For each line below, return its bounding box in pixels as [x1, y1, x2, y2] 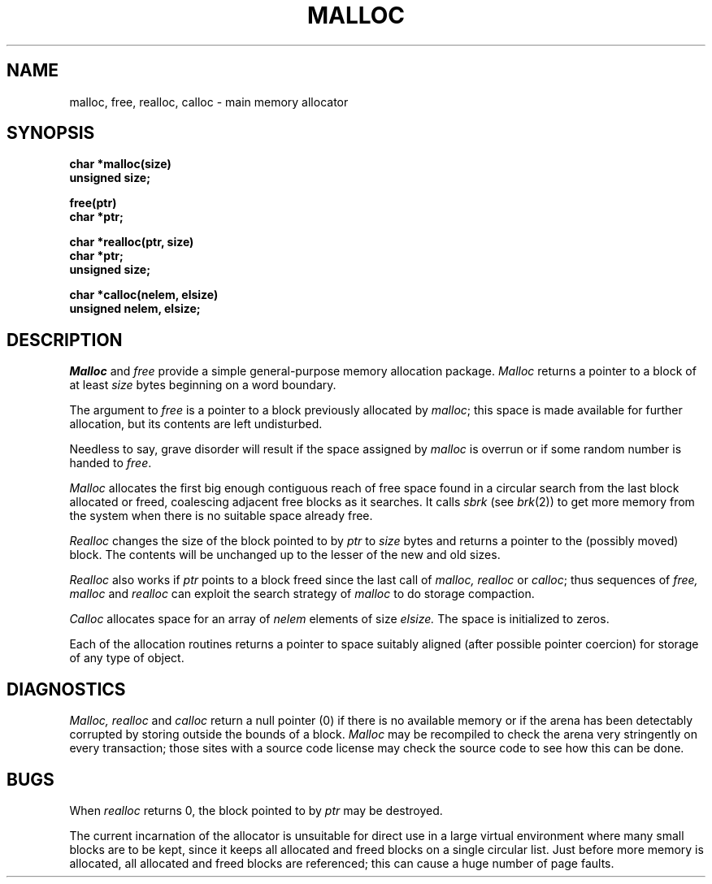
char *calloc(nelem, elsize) [69, 288, 219, 302]
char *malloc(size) [69, 157, 171, 171]
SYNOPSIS [7, 123, 95, 144]
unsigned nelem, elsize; [69, 301, 201, 316]
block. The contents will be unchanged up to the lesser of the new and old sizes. [69, 548, 501, 562]
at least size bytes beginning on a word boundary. [69, 378, 336, 392]
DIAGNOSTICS [7, 678, 126, 700]
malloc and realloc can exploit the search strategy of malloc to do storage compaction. [69, 587, 535, 601]
